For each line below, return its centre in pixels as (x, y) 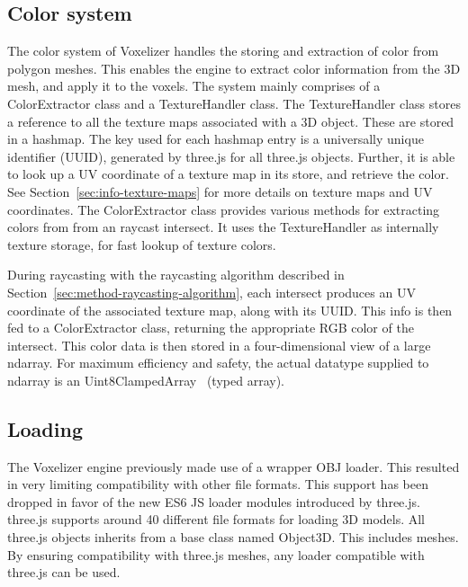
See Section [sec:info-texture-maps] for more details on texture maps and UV (220, 191)
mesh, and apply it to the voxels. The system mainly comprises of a (194, 86)
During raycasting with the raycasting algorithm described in (176, 275)
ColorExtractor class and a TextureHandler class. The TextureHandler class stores (234, 103)
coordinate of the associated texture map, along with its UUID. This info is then (230, 310)
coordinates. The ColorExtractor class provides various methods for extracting (224, 209)
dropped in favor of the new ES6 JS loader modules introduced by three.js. (214, 501)
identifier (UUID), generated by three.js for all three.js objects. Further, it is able (231, 156)
